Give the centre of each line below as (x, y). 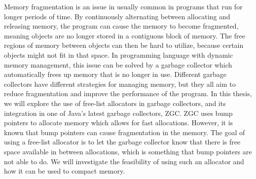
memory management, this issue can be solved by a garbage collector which (118, 64)
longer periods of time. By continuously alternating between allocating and (117, 16)
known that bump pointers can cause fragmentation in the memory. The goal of (125, 132)
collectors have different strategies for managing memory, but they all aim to (120, 84)
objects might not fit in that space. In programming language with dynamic (119, 54)
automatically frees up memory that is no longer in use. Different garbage (115, 74)
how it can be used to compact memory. (65, 171)
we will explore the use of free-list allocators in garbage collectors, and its (115, 103)
